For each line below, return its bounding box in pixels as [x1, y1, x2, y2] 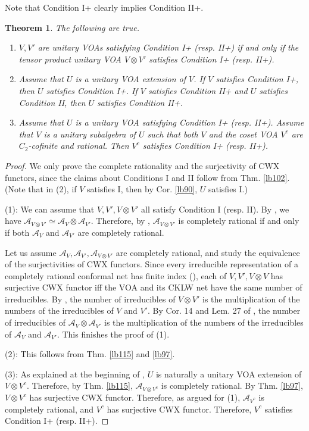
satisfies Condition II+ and [148, 84, 248, 96]
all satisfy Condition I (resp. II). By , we [141, 202, 289, 215]
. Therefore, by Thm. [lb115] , [26, 379, 133, 392]
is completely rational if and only [178, 214, 299, 227]
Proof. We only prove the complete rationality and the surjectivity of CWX [5, 159, 280, 171]
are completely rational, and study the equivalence [116, 246, 300, 258]
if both [5, 226, 30, 238]
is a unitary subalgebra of [43, 127, 136, 140]
